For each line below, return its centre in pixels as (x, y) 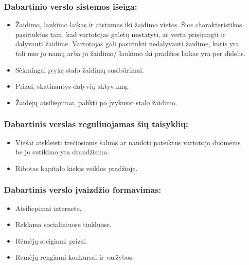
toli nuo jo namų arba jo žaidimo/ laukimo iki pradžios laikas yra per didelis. (130, 53)
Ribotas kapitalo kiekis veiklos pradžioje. (76, 168)
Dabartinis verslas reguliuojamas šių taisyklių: (96, 124)
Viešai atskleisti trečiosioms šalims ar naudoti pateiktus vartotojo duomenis (128, 142)
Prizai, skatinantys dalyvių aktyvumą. (72, 86)
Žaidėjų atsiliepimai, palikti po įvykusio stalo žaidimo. (96, 102)
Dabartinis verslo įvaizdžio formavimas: (83, 190)
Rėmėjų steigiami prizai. (52, 240)
